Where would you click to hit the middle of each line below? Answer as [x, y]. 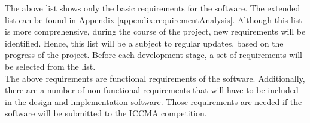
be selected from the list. [50, 66]
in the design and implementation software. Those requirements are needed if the [154, 101]
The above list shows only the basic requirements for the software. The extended [153, 8]
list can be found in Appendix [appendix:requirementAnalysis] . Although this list [154, 19]
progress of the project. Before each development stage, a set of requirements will [154, 55]
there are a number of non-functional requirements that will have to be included [152, 90]
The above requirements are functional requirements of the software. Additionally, [155, 78]
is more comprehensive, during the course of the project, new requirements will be [155, 31]
